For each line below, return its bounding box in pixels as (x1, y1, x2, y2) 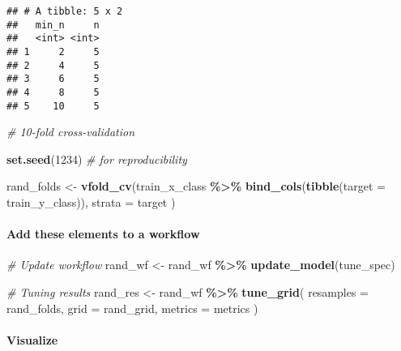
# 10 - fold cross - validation (6, 123, 135, 140)
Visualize (6, 331, 58, 348)
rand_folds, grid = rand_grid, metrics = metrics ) (6, 299, 258, 316)
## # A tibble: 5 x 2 (6, 6, 123, 17)
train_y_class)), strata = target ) (6, 194, 176, 211)
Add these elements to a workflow (6, 225, 200, 242)
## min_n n (6, 19, 100, 31)
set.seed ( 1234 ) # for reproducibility (6, 150, 187, 167)
